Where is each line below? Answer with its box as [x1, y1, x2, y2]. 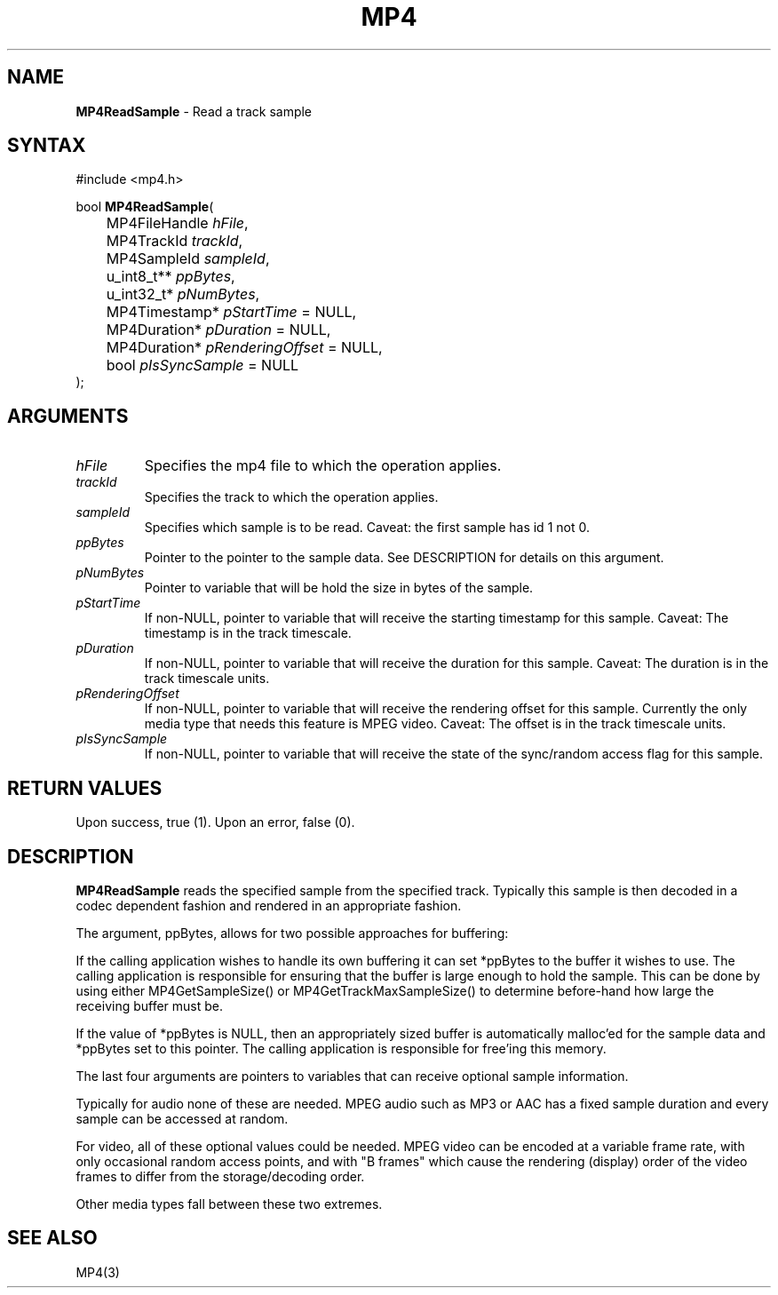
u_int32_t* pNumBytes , [106, 285, 260, 304]
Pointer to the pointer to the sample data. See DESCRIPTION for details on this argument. [144, 550, 664, 566]
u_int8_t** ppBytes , [106, 267, 235, 286]
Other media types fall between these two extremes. [75, 1196, 383, 1212]
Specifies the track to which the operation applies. [144, 489, 439, 505]
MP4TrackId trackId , [106, 232, 243, 250]
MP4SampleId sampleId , [106, 250, 270, 268]
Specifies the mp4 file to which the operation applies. [144, 457, 502, 475]
